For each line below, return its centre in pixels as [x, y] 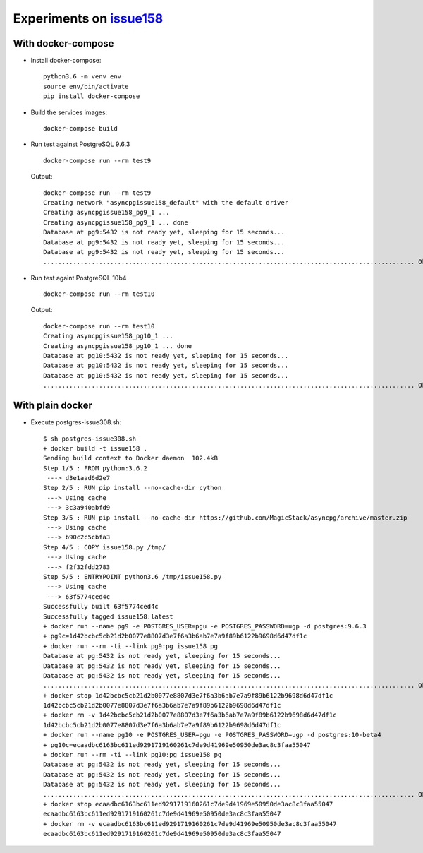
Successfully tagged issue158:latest [109, 616]
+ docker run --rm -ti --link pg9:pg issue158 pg [131, 646]
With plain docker [53, 406]
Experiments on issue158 [88, 18]
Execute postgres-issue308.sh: [76, 422]
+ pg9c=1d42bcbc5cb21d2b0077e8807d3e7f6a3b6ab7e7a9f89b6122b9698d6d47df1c [175, 636]
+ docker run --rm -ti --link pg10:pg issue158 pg [133, 755]
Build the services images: [69, 112]
